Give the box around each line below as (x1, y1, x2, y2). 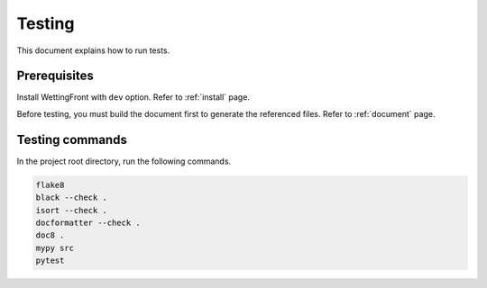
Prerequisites (16, 68, 94, 84)
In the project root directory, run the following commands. (16, 156, 232, 166)
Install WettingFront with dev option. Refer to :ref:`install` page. (16, 92, 250, 103)
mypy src (35, 243, 75, 253)
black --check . (35, 193, 108, 202)
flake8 (35, 180, 65, 190)
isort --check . (35, 205, 108, 215)
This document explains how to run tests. (16, 45, 170, 56)
